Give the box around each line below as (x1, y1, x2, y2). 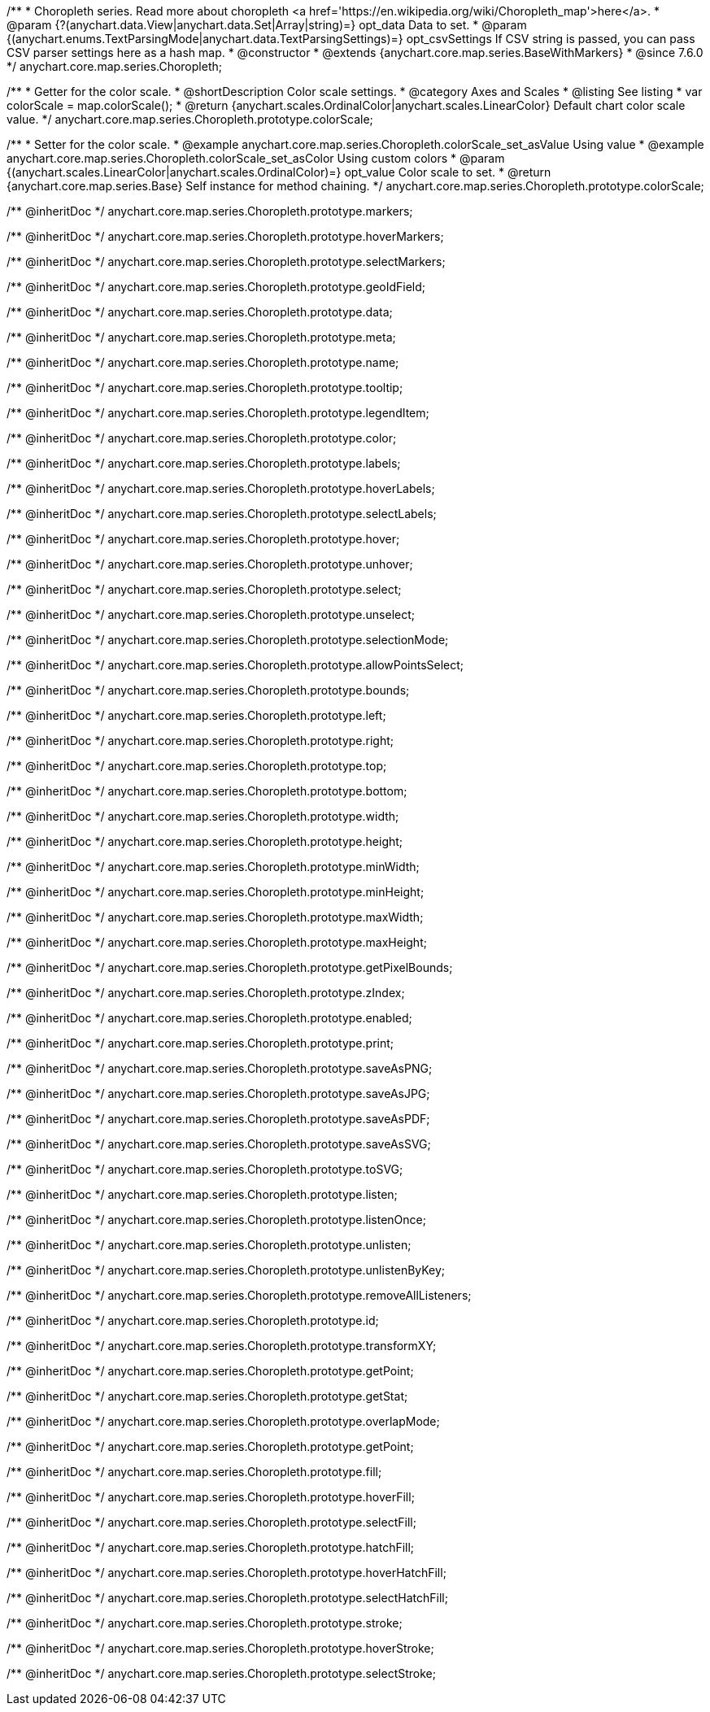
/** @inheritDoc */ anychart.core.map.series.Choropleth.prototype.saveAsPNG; (7, 1061, 433, 1075)
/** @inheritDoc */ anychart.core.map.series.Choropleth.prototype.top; (7, 759, 387, 773)
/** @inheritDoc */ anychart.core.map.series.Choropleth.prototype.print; (7, 1036, 394, 1050)
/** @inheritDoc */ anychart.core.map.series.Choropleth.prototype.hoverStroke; (7, 1641, 434, 1655)
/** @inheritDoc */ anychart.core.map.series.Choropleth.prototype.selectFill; (7, 1515, 416, 1529)
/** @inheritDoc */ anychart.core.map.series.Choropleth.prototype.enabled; (7, 1011, 412, 1025)
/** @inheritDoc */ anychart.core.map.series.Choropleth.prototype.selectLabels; (7, 507, 437, 521)
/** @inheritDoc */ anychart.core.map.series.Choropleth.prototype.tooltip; (7, 381, 403, 394)
